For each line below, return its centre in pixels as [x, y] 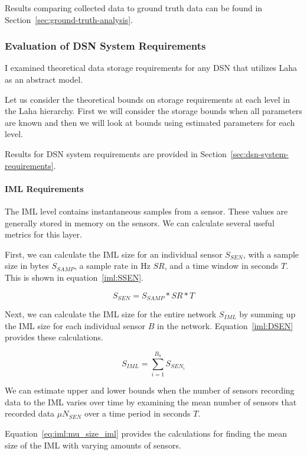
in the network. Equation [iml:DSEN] [225, 325]
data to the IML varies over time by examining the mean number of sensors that [151, 402]
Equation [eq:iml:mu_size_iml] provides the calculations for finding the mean [146, 433]
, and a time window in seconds [221, 266]
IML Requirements [44, 188]
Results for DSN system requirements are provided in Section [116, 153]
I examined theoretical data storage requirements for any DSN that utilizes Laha [151, 68]
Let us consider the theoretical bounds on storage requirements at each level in [147, 99]
